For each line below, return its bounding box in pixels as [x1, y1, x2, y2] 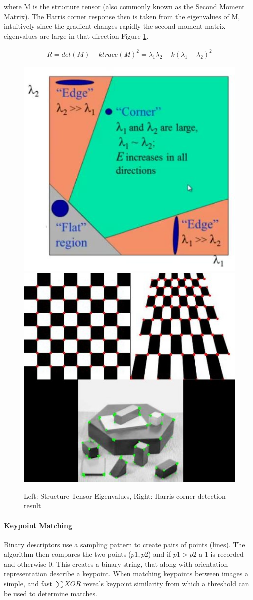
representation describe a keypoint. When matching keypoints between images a [4, 568, 249, 579]
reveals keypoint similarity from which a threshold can [83, 578, 249, 589]
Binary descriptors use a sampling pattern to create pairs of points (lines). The [4, 539, 245, 549]
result [24, 500, 41, 511]
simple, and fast [4, 578, 52, 589]
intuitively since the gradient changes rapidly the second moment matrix [4, 21, 226, 31]
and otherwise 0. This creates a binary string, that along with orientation [4, 558, 228, 569]
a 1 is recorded [199, 549, 244, 559]
